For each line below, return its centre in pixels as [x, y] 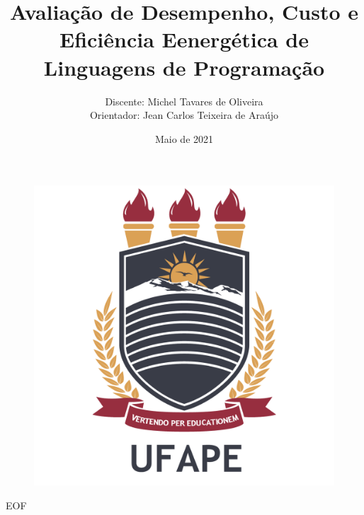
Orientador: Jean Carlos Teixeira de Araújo [184, 115]
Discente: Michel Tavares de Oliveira [184, 101]
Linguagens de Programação [184, 67]
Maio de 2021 [184, 138]
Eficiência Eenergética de [184, 39]
